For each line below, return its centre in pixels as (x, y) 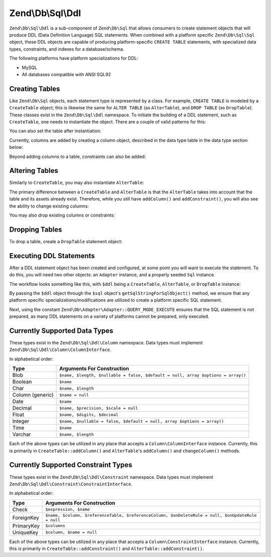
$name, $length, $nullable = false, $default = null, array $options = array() (153, 375)
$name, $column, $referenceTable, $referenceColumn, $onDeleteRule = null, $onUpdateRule (151, 515)
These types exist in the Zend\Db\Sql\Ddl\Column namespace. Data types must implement (106, 343)
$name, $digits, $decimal (89, 414)
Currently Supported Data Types (61, 331)
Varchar (22, 435)
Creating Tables (35, 88)
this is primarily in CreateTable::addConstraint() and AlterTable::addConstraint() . (107, 548)
